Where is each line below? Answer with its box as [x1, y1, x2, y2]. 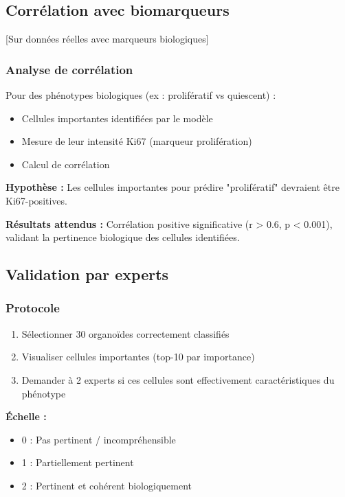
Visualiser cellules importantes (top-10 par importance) [21, 349, 255, 364]
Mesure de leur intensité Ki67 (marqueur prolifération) [21, 134, 252, 148]
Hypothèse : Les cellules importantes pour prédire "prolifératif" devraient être [5, 180, 340, 194]
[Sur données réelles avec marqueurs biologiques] [5, 32, 209, 46]
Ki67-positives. [5, 193, 67, 207]
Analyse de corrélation [5, 60, 133, 78]
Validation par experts [5, 264, 169, 285]
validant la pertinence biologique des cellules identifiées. [5, 230, 240, 244]
